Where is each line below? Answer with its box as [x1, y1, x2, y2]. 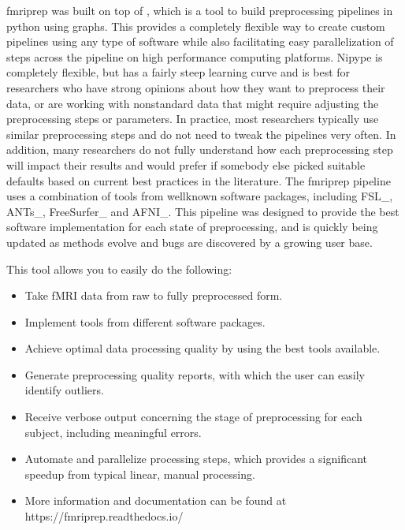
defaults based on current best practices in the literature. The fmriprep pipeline [6, 172, 391, 188]
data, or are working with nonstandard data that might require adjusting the [6, 95, 379, 111]
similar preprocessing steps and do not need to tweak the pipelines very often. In [6, 125, 396, 142]
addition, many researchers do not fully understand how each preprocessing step [6, 141, 393, 158]
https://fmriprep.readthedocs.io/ [24, 508, 184, 524]
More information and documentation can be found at [24, 492, 287, 509]
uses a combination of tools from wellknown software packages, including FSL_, [6, 188, 393, 204]
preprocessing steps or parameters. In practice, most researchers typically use [6, 110, 379, 127]
